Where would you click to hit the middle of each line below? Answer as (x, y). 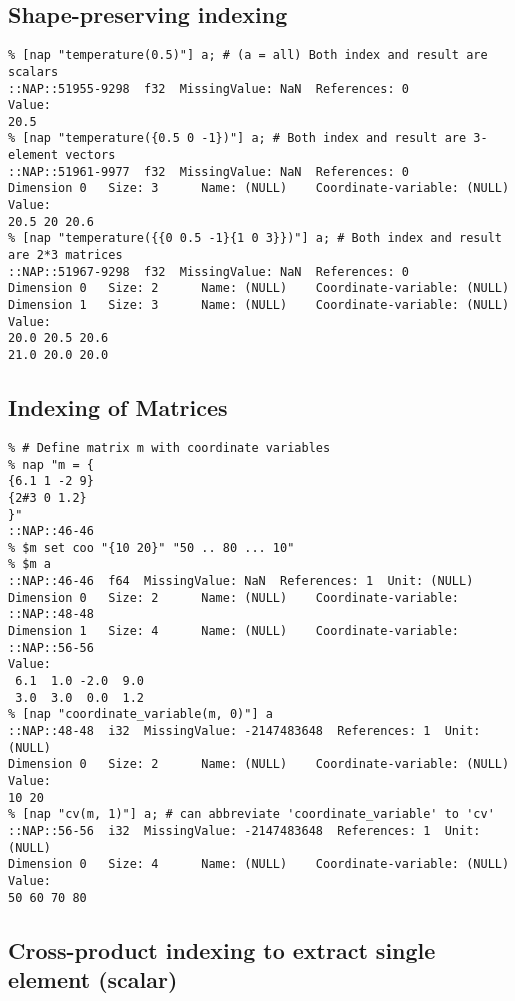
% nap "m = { (51, 464)
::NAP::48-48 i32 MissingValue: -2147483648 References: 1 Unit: (244, 731)
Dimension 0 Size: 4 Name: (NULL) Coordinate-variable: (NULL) (259, 864)
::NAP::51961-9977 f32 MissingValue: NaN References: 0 (208, 171)
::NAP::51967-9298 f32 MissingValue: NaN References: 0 (208, 271)
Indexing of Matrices (118, 407)
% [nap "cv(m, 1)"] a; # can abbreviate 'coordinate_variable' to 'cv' (251, 814)
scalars (33, 71)
